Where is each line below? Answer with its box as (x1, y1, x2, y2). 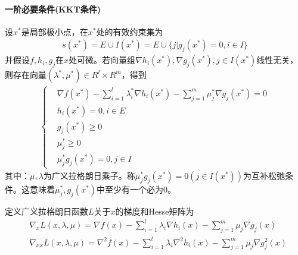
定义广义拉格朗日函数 (5, 205, 88, 218)
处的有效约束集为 (96, 25, 163, 37)
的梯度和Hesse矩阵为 (115, 205, 194, 218)
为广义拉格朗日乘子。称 (43, 169, 135, 182)
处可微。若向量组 (69, 53, 136, 66)
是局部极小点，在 (21, 25, 88, 37)
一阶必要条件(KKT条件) (5, 2, 101, 15)
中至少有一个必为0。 (97, 183, 176, 196)
